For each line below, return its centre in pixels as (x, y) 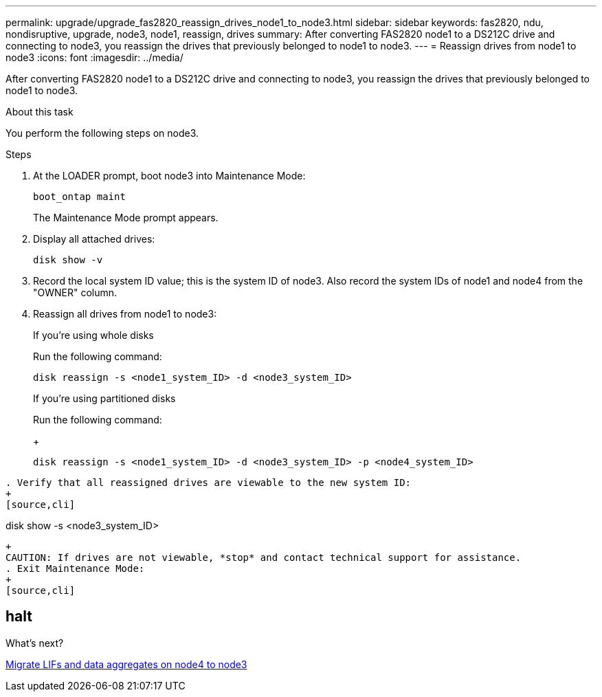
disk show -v (68, 260)
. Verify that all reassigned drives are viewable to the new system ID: (209, 483)
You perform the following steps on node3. (102, 133)
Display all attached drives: (94, 239)
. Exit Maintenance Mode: (75, 568)
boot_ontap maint (79, 197)
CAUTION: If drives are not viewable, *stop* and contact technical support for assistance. (264, 557)
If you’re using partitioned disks (104, 398)
